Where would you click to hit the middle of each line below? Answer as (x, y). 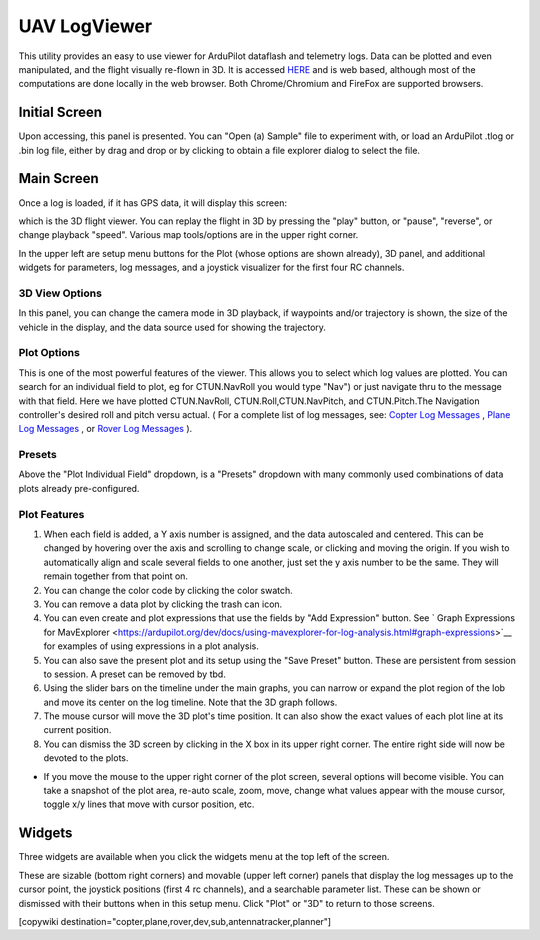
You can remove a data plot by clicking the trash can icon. (163, 604)
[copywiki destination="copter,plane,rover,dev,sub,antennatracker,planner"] (175, 921)
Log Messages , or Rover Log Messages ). (105, 429)
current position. (77, 730)
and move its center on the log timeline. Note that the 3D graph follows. (190, 702)
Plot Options (49, 353)
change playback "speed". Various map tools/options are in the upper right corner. (188, 235)
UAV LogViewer (85, 26)
